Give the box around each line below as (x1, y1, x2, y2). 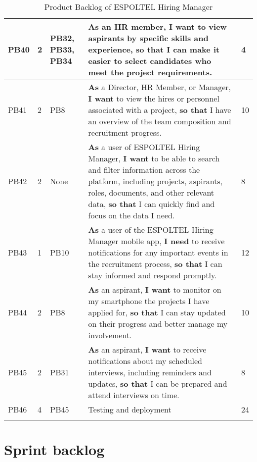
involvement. (88, 329, 132, 341)
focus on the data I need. (88, 209, 175, 221)
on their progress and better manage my (88, 318, 228, 329)
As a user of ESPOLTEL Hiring (88, 141, 200, 153)
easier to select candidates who (88, 55, 212, 66)
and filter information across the (88, 164, 200, 175)
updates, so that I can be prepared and (88, 378, 227, 389)
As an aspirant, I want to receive (88, 344, 207, 355)
